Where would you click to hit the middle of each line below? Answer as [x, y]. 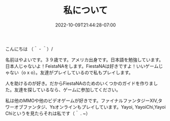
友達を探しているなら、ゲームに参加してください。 [67, 89]
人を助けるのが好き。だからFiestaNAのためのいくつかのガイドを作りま [79, 83]
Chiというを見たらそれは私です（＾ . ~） [48, 113]
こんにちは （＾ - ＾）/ [29, 49]
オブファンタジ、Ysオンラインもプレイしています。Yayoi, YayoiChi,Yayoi [90, 107]
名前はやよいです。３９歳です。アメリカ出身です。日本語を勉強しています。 [84, 60]
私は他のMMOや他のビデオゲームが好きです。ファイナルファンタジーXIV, [82, 101]
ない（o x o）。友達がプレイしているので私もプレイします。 [71, 72]
